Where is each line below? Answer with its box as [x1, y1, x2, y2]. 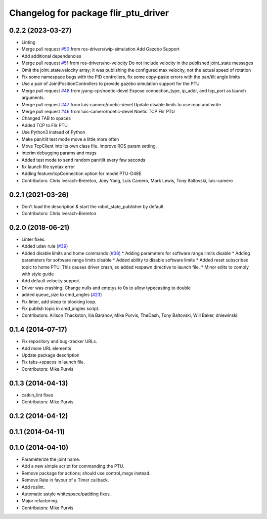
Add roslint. [21, 484, 45, 490]
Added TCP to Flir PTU [21, 122, 68, 128]
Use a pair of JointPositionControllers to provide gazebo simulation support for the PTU [21, 81, 200, 86]
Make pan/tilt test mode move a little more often [21, 136, 119, 142]
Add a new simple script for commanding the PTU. [21, 463, 125, 469]
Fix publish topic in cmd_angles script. [21, 305, 100, 311]
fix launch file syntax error [21, 164, 75, 170]
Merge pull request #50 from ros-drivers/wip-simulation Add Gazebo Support [21, 46, 180, 52]
